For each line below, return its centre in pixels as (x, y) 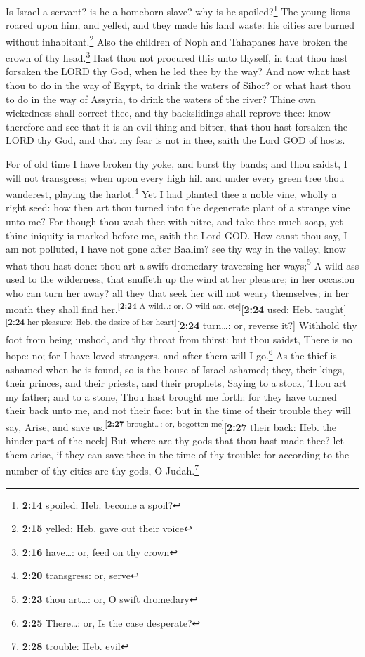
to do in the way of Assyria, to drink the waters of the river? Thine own (161, 99)
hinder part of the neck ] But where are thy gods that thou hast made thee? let (175, 440)
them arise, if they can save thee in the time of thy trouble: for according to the (178, 454)
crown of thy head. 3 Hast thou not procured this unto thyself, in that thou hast (177, 57)
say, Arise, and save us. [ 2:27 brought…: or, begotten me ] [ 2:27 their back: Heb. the (171, 425)
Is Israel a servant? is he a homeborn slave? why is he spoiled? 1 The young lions (178, 10)
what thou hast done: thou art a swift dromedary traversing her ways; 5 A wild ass (182, 264)
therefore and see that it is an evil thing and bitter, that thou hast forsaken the (177, 126)
